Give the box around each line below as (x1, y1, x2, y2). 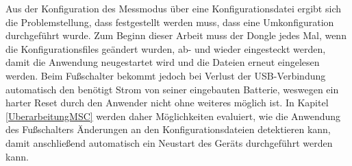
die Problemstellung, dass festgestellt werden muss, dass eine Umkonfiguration (5, 14, 334, 29)
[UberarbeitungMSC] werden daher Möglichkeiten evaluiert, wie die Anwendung (5, 108, 341, 123)
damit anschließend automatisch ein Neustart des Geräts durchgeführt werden (5, 135, 333, 150)
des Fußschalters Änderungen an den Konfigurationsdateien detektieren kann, (5, 122, 331, 137)
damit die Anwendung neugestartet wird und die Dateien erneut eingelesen (5, 55, 320, 69)
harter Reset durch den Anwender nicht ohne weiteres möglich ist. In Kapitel (5, 95, 329, 110)
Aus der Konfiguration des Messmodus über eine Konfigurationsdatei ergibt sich (5, 1, 341, 15)
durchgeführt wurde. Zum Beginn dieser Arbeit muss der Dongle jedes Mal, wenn (5, 28, 347, 43)
